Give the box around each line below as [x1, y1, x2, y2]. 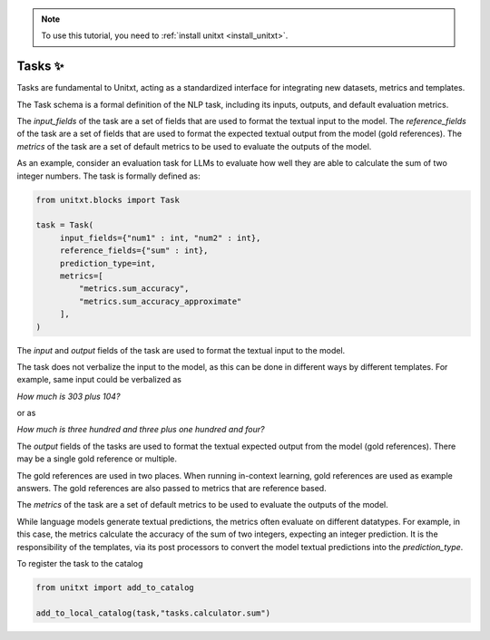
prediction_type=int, [59, 258, 156, 268]
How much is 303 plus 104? [16, 391, 121, 402]
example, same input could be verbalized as [16, 374, 181, 385]
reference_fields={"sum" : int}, [59, 246, 209, 256]
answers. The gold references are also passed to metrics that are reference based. [16, 483, 327, 494]
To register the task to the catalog [16, 558, 143, 568]
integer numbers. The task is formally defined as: [16, 170, 201, 181]
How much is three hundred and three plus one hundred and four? [16, 424, 265, 435]
